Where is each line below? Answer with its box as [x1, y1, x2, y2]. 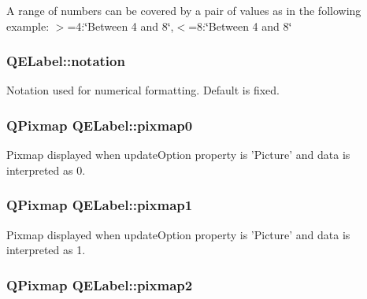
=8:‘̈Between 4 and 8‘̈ [188, 17, 292, 34]
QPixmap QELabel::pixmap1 [6, 195, 193, 215]
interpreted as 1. [6, 242, 86, 258]
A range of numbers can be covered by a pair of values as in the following [6, 2, 361, 18]
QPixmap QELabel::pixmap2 [6, 275, 193, 294]
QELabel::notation [6, 51, 125, 71]
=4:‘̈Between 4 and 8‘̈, [67, 17, 174, 34]
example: [6, 17, 50, 34]
